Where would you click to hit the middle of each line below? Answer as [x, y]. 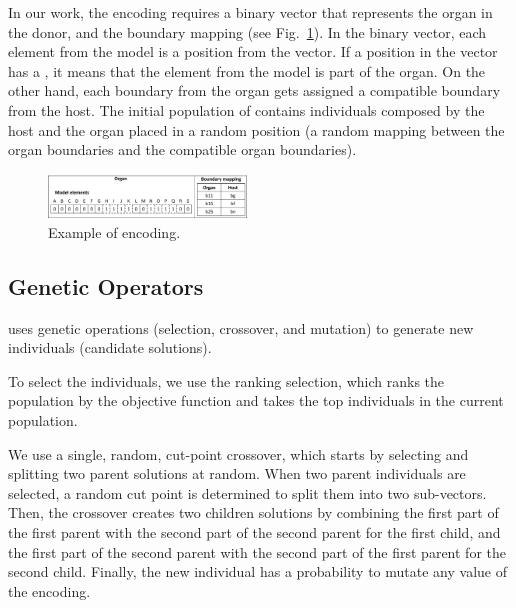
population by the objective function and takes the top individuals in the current [256, 400]
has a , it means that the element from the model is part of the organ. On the [247, 70]
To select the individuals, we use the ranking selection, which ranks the [226, 380]
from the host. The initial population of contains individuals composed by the [246, 109]
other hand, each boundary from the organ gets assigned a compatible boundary [254, 90]
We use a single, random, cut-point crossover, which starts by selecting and [238, 453]
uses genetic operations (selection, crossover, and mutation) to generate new [241, 327]
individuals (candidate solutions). [110, 347]
